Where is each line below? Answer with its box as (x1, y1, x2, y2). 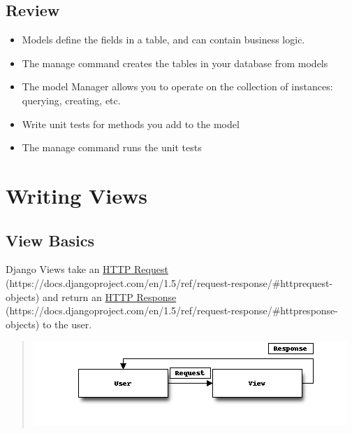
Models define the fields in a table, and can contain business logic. (22, 32, 305, 47)
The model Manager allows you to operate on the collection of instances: (22, 79, 333, 94)
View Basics (6, 229, 94, 251)
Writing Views (6, 181, 147, 209)
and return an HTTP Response (42, 289, 177, 304)
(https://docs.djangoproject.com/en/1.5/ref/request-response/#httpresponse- (6, 303, 338, 318)
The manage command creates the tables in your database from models (22, 55, 328, 70)
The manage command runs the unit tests (22, 140, 202, 155)
